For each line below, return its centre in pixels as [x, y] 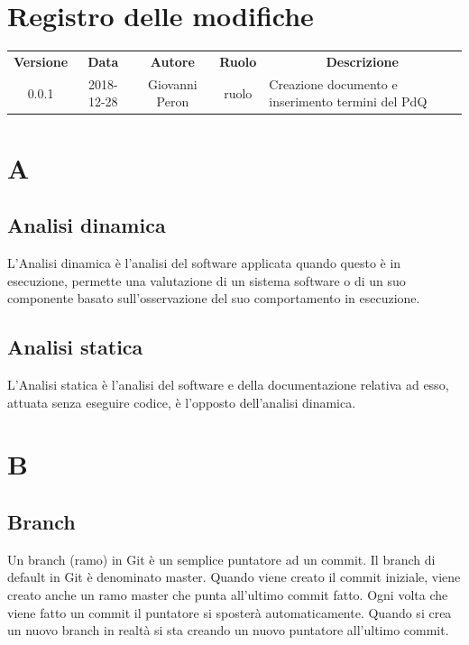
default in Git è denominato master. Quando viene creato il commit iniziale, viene [234, 577]
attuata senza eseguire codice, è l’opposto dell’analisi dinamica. [182, 402]
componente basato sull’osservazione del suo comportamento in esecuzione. [214, 298]
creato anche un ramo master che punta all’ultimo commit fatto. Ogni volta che [228, 594]
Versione [41, 61]
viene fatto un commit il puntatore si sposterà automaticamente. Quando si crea [230, 612]
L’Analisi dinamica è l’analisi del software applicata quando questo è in [204, 262]
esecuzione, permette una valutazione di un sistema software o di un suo [207, 280]
